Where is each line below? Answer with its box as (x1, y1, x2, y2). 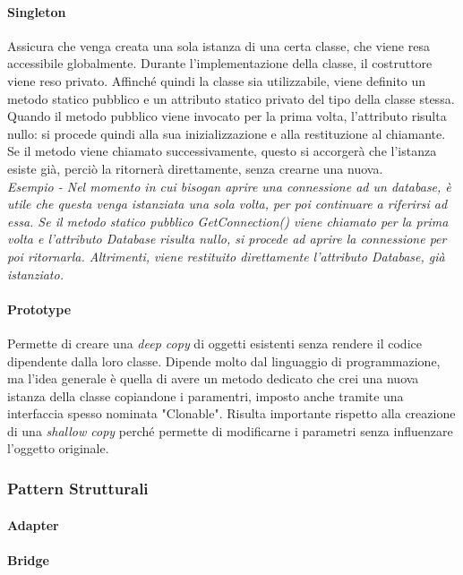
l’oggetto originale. (7, 439, 109, 458)
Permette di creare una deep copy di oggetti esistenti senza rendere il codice (7, 333, 422, 352)
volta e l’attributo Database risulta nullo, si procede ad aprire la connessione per (7, 229, 447, 248)
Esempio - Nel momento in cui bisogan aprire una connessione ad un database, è (7, 176, 451, 195)
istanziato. (7, 264, 64, 283)
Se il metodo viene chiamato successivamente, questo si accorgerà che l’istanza (7, 142, 437, 160)
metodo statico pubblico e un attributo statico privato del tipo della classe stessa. (7, 89, 455, 107)
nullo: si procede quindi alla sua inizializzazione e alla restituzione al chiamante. (7, 124, 446, 142)
